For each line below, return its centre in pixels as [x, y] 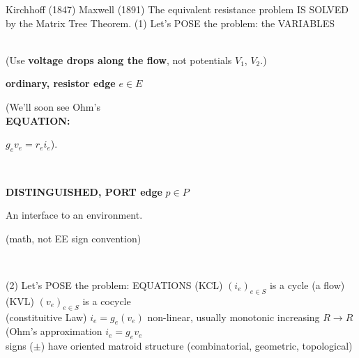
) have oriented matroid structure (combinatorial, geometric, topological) [197, 346]
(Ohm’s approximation [54, 331]
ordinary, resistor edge [61, 83]
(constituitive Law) [46, 317]
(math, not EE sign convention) [74, 238]
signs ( [20, 346]
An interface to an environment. [74, 215]
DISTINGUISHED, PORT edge [84, 191]
